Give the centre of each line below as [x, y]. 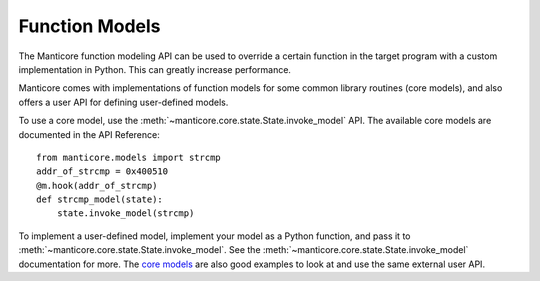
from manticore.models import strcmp [129, 157]
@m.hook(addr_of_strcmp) [97, 185]
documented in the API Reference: [89, 134]
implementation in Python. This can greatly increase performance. [155, 69]
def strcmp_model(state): [100, 199]
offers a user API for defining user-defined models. [123, 102]
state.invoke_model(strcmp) [125, 213]
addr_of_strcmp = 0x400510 [102, 171]
